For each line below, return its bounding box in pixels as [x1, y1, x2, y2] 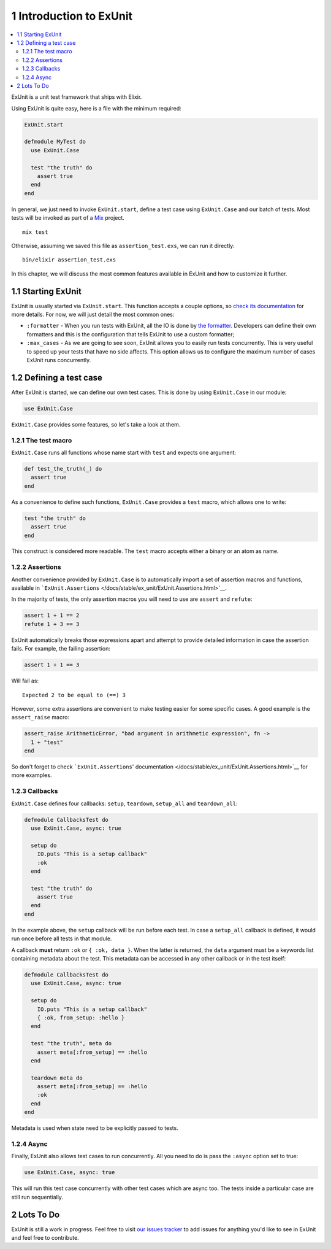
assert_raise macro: [11, 714, 70, 721]
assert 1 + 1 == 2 [24, 612, 80, 619]
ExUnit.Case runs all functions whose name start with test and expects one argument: [11, 449, 236, 456]
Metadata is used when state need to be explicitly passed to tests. [11, 1124, 179, 1132]
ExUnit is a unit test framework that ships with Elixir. [11, 93, 142, 101]
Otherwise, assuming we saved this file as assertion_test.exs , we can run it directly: [11, 242, 235, 249]
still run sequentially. [11, 1193, 64, 1201]
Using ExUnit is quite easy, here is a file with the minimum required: [11, 104, 181, 112]
